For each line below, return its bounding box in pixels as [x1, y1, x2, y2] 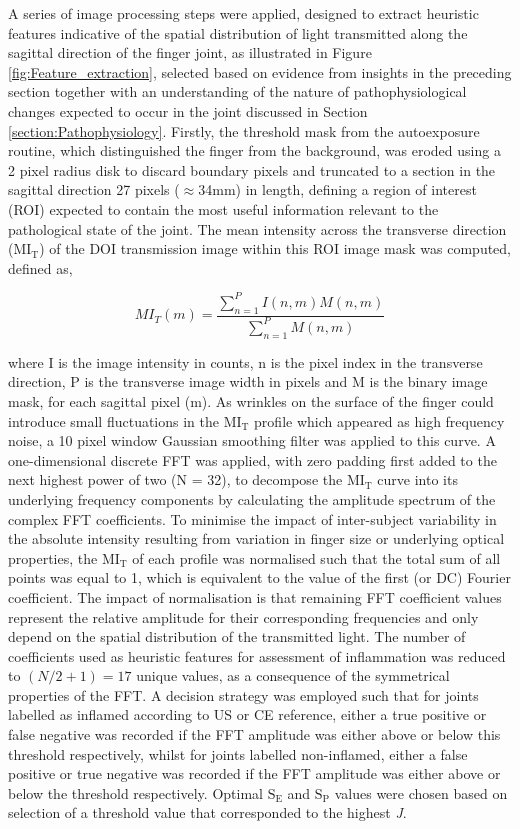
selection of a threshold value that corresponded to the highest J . [8, 802, 407, 823]
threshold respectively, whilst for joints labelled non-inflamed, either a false [8, 743, 468, 764]
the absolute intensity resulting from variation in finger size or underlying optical [8, 528, 505, 549]
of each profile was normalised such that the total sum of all [132, 547, 501, 568]
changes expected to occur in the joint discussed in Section [8, 100, 368, 121]
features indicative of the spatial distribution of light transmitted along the [8, 22, 468, 43]
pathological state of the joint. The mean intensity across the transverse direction [8, 218, 507, 239]
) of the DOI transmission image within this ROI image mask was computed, [39, 238, 512, 259]
